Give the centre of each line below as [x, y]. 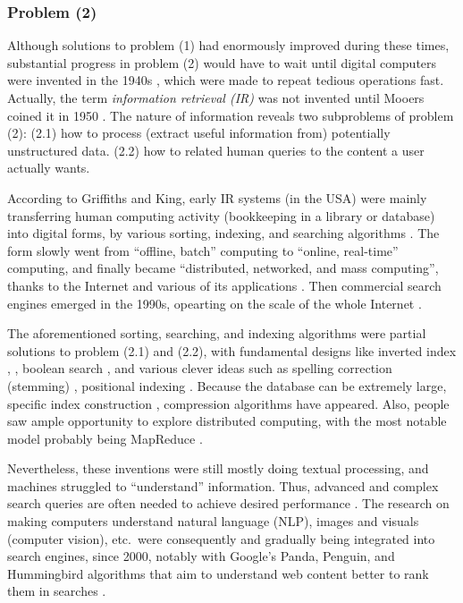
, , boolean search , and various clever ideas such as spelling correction [200, 368]
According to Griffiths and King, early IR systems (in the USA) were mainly [217, 197]
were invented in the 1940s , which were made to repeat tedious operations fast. [226, 80]
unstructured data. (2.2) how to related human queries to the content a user [216, 150]
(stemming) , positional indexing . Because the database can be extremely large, [227, 385]
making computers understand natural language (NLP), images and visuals [213, 521]
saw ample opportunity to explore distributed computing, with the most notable [227, 421]
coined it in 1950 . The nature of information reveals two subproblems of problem [231, 115]
